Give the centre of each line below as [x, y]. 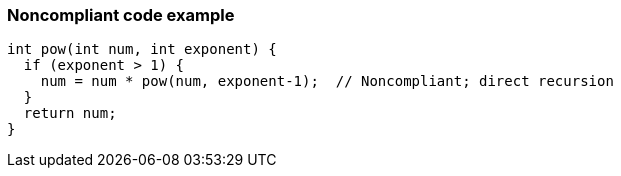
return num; [70, 113]
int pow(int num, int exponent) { [142, 49]
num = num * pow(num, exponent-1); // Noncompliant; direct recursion [327, 81]
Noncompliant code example [121, 15]
